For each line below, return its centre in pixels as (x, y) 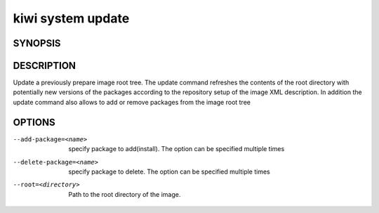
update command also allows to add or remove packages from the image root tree (132, 102)
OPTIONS (34, 122)
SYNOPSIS (37, 43)
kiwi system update (71, 18)
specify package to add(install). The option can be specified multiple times (177, 149)
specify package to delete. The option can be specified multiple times (169, 172)
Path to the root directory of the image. (125, 194)
